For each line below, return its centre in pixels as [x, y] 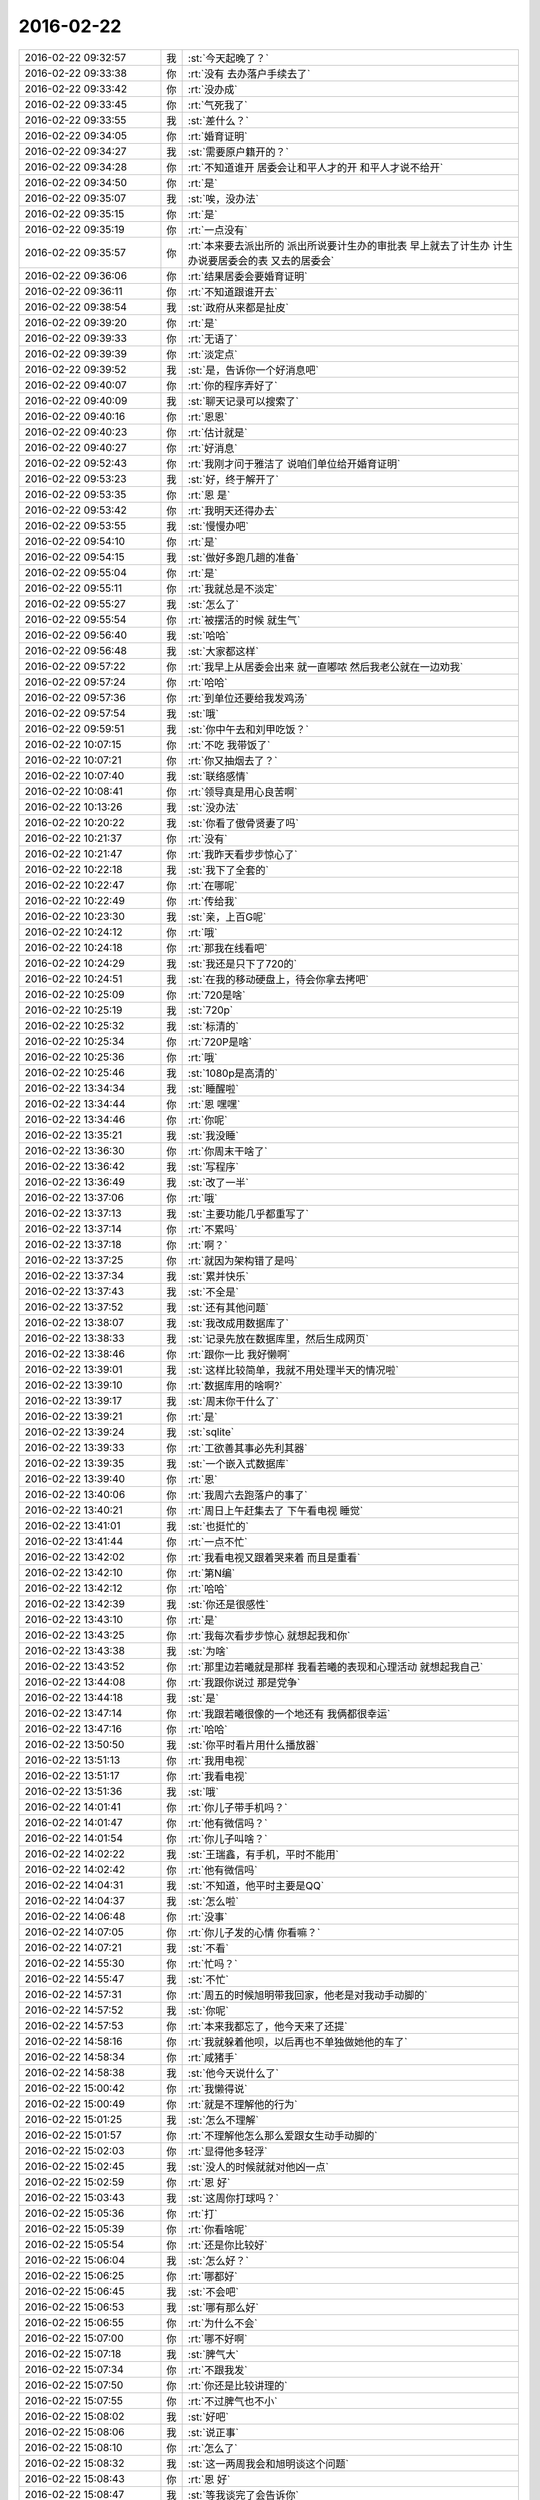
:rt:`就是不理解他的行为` [242, 2104]
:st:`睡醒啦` [213, 1088]
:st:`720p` [210, 1010]
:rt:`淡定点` [212, 354]
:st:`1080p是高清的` [233, 1073]
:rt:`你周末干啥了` [227, 1151]
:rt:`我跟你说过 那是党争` [244, 1682]
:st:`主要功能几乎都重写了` [248, 1213]
